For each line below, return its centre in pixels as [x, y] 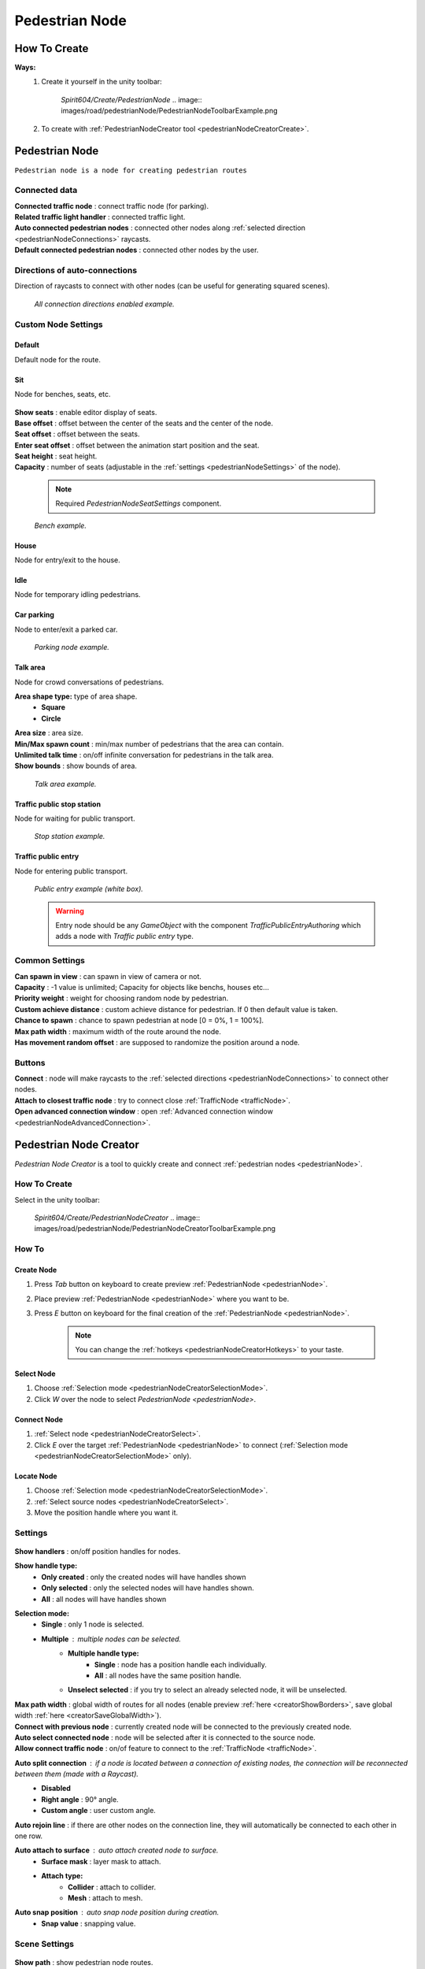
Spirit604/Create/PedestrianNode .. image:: [131, 99]
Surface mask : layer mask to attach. [101, 1861]
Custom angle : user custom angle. [99, 1811]
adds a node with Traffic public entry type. [125, 936]
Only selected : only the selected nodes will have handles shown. [148, 1588]
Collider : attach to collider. [112, 1887]
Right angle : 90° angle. [80, 1799]
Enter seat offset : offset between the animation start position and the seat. [137, 445]
